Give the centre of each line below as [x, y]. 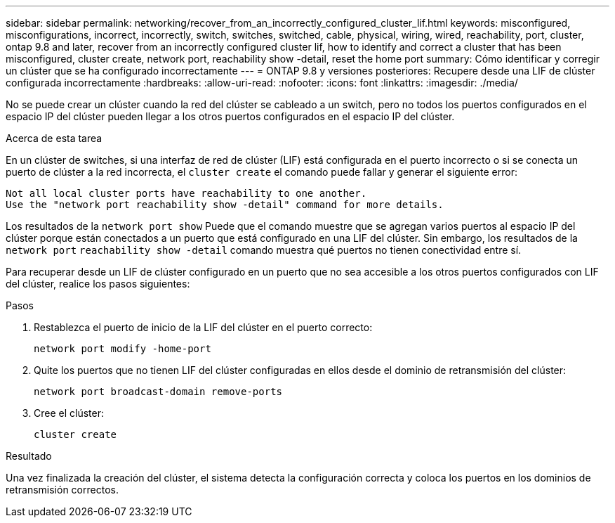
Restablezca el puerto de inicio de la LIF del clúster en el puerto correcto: [203, 327]
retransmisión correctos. [62, 490]
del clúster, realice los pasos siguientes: [98, 284]
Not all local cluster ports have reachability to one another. [186, 193]
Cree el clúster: [69, 413]
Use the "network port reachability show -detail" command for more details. [225, 205]
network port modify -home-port [123, 349]
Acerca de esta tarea [54, 138]
